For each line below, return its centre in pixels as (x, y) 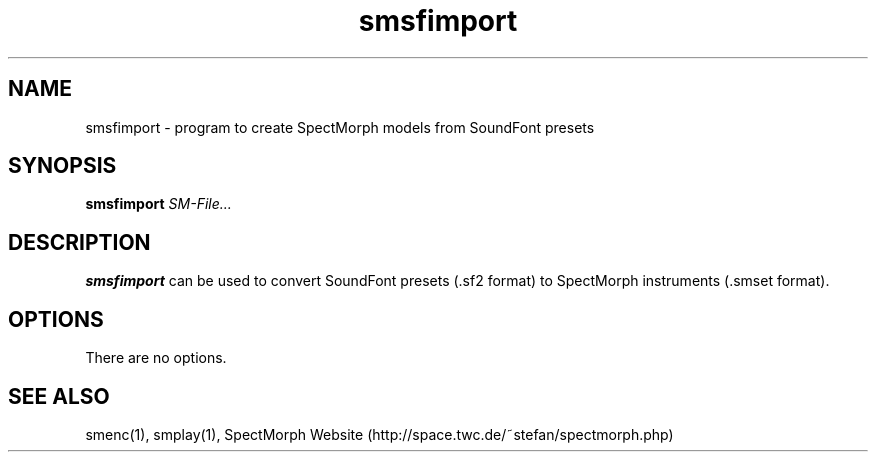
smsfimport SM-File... (158, 204)
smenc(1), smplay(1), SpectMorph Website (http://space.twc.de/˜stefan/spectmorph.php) (379, 434)
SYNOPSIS (62, 166)
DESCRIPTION (79, 242)
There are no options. (156, 358)
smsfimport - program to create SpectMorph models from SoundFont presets (340, 127)
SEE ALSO (59, 396)
